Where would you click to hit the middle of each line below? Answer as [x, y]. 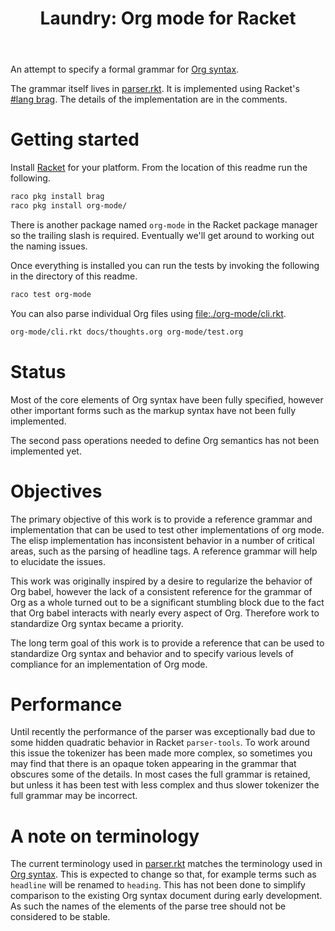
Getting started [75, 139]
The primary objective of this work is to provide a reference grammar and [161, 519]
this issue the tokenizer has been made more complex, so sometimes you [161, 753]
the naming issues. [49, 246]
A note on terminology [105, 836]
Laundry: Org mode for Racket [168, 18]
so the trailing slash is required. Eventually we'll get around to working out [162, 235]
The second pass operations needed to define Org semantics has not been [165, 440]
